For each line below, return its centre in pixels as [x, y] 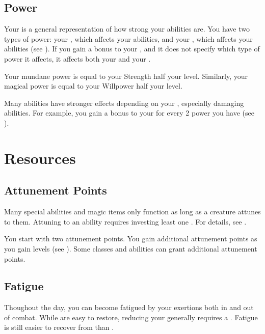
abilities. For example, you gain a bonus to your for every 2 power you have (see [129, 113]
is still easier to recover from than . [59, 327]
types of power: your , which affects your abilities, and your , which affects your [128, 38]
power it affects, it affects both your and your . [77, 58]
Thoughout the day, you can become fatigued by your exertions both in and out [129, 307]
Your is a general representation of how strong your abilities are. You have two [127, 29]
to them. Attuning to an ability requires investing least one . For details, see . [125, 221]
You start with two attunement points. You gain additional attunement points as [131, 239]
